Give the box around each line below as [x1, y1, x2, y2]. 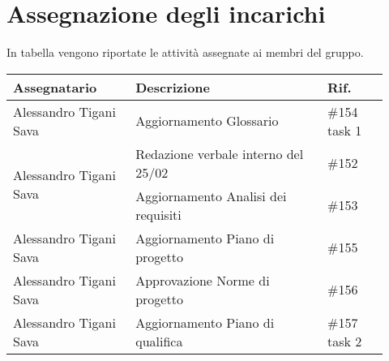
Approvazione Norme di [135, 270, 270, 290]
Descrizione [135, 77, 210, 97]
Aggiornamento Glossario [135, 111, 279, 131]
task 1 [327, 120, 362, 140]
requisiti [135, 204, 182, 224]
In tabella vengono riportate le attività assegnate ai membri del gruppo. [6, 44, 364, 61]
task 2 [327, 331, 362, 350]
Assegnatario [13, 77, 97, 97]
